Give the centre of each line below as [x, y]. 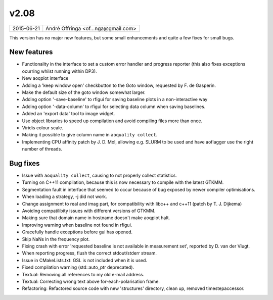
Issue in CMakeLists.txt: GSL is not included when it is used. [85, 260]
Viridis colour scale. [42, 128]
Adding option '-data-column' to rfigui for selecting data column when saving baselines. [114, 107]
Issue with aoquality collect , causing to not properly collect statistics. [99, 176]
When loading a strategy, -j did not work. [64, 196]
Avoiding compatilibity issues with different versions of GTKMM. [89, 211]
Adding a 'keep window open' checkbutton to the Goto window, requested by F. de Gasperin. [119, 85]
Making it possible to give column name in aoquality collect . [90, 135]
